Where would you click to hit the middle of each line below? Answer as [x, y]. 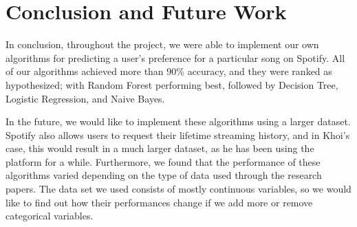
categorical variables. [50, 216]
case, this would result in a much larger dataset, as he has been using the [160, 148]
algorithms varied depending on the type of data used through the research [164, 175]
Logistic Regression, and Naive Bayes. [85, 98]
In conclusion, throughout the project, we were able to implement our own [162, 44]
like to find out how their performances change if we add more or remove [159, 202]
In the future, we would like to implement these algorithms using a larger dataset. [178, 121]
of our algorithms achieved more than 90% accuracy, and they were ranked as [169, 71]
